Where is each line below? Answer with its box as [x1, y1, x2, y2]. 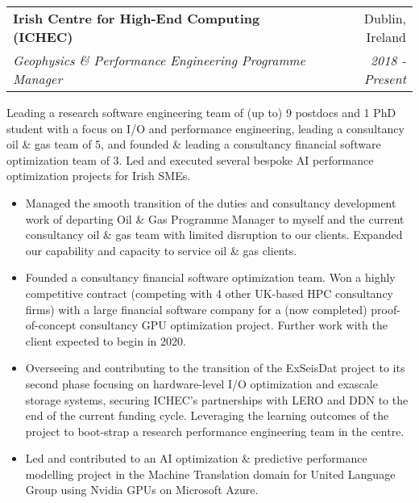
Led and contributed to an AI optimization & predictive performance [25, 450, 367, 467]
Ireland [366, 27, 406, 46]
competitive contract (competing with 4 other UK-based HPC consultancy [25, 284, 393, 301]
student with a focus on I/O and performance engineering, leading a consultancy [6, 119, 404, 136]
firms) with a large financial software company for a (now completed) [25, 300, 367, 317]
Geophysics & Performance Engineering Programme [13, 51, 305, 69]
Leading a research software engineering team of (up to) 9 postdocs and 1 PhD [6, 104, 396, 120]
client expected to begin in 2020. [25, 332, 186, 349]
